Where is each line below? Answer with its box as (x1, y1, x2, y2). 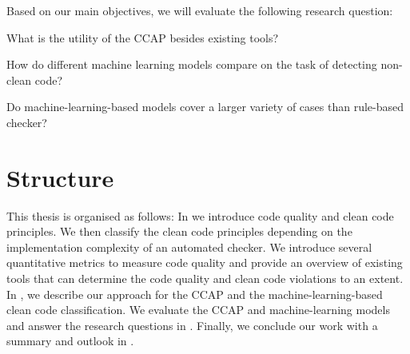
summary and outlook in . (6, 332, 134, 349)
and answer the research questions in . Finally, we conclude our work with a (6, 316, 378, 333)
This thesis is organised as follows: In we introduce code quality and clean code (6, 207, 394, 224)
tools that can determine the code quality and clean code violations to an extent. (6, 270, 404, 287)
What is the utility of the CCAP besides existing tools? (6, 29, 279, 46)
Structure (6, 161, 114, 193)
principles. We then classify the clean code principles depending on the (6, 223, 352, 240)
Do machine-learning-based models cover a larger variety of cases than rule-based (6, 98, 404, 115)
